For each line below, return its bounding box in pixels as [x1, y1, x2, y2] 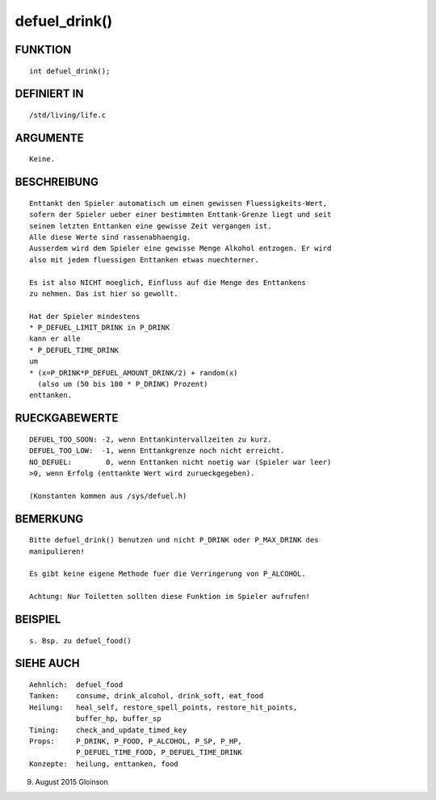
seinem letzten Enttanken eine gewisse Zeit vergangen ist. [29, 221, 272, 230]
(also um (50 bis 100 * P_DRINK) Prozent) [37, 379, 209, 389]
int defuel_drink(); [29, 66, 111, 76]
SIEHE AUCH [15, 656, 80, 670]
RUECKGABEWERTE [15, 412, 119, 425]
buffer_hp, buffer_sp [75, 714, 161, 723]
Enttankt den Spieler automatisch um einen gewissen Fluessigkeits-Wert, [29, 199, 328, 207]
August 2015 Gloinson [35, 777, 108, 787]
